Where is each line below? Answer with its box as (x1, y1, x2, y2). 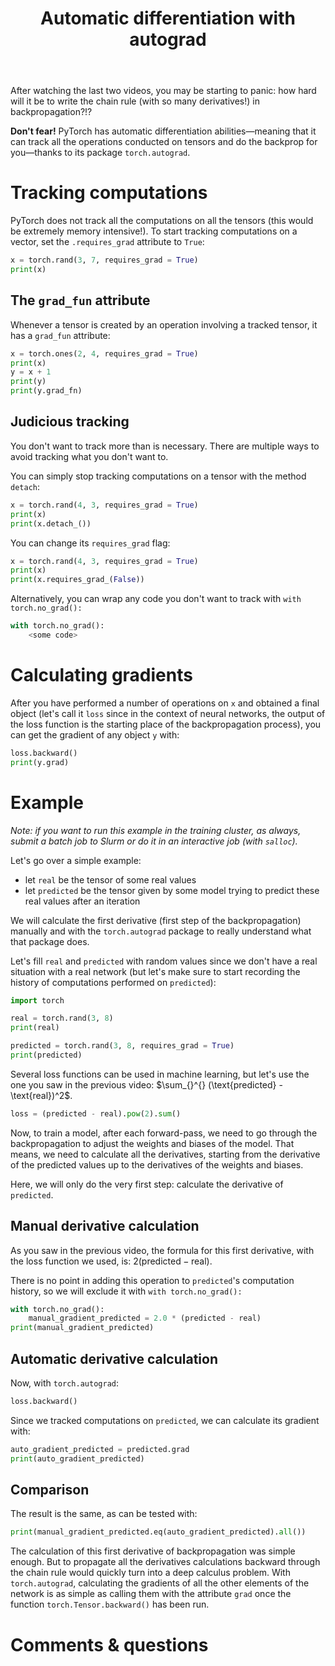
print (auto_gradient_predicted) (10, 1453, 145, 1464)
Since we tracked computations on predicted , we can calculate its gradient (10, 1414, 320, 1426)
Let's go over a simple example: (10, 854, 142, 866)
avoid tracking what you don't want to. (10, 450, 169, 462)
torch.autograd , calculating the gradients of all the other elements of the (10, 1577, 310, 1589)
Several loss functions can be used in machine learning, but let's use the (10, 1068, 310, 1080)
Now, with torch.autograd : (10, 1377, 120, 1389)
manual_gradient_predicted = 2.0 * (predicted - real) (28, 1313, 262, 1324)
